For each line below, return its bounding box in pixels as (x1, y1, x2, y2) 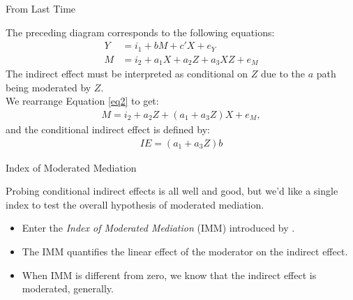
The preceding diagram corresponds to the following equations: (6, 24, 275, 39)
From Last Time (6, 1, 76, 15)
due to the (261, 66, 306, 81)
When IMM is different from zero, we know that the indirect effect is (22, 267, 317, 282)
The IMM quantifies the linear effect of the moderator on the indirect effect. (22, 243, 348, 258)
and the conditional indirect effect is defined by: (6, 121, 210, 136)
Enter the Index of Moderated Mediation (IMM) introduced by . (22, 220, 295, 235)
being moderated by (6, 80, 91, 94)
